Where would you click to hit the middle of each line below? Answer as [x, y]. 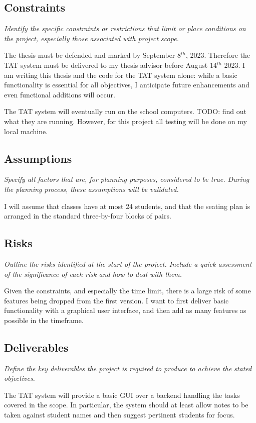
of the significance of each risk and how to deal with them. [93, 274]
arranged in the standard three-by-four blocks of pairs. [88, 216]
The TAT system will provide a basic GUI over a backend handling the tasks [122, 395]
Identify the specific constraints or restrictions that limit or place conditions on [125, 28]
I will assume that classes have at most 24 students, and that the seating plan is [127, 206]
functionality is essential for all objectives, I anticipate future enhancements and [127, 85]
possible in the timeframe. [44, 320]
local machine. [26, 131]
